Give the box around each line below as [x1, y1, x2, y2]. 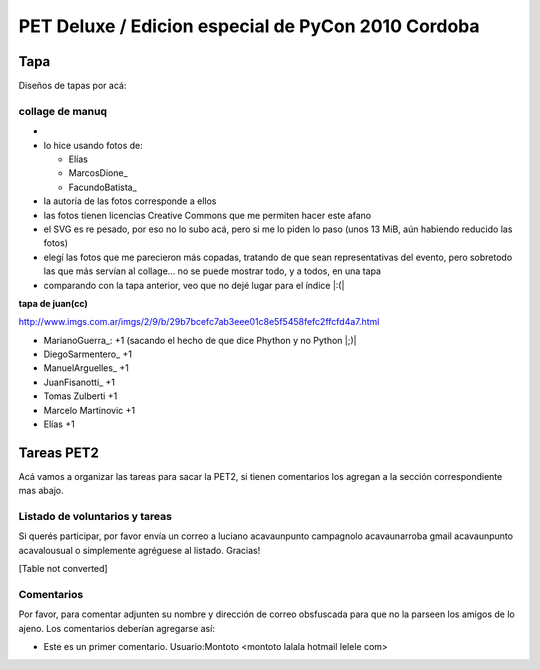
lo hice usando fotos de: [43, 139, 144, 151]
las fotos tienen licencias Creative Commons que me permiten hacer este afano [43, 209, 372, 221]
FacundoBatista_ [68, 181, 137, 193]
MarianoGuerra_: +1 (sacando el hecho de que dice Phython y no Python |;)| [43, 334, 357, 346]
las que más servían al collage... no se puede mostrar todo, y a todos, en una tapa [43, 265, 382, 277]
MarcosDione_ [68, 167, 129, 179]
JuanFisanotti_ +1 [43, 376, 115, 388]
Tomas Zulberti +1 [43, 390, 118, 402]
